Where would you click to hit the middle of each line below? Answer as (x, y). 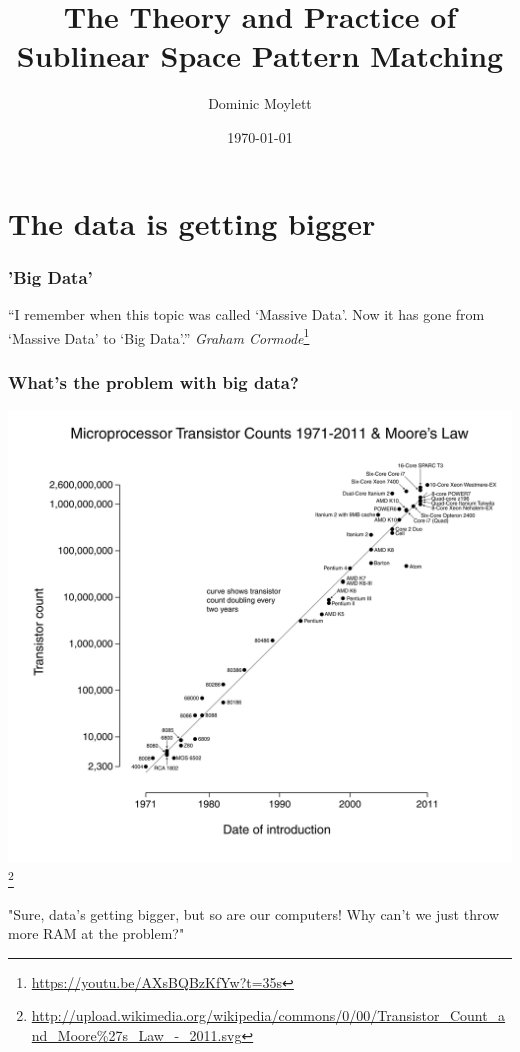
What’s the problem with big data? (153, 381)
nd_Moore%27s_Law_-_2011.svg (136, 1035)
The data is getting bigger (192, 222)
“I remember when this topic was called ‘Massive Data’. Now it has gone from (246, 313)
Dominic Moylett (260, 103)
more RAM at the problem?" (96, 933)
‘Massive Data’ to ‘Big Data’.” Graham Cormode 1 (159, 336)
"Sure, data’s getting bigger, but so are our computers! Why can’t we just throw (254, 913)
